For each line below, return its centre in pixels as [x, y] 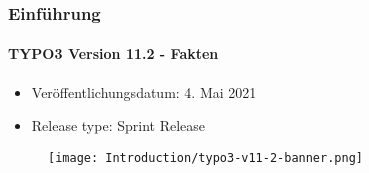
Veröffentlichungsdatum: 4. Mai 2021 [144, 91]
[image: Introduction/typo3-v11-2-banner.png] [205, 157]
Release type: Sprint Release [118, 125]
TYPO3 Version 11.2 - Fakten [113, 53]
